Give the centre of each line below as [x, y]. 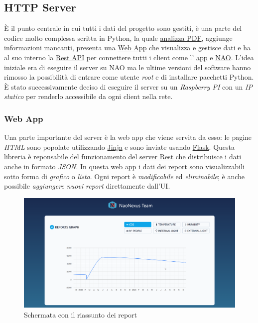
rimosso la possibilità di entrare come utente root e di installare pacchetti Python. [129, 77]
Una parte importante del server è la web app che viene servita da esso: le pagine [128, 137]
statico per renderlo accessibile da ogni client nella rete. [88, 96]
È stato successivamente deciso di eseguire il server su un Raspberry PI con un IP [128, 86]
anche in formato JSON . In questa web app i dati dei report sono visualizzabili [124, 166]
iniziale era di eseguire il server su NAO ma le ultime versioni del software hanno [128, 67]
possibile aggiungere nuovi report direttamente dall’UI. [87, 186]
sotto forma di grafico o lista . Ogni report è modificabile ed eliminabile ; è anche [125, 176]
